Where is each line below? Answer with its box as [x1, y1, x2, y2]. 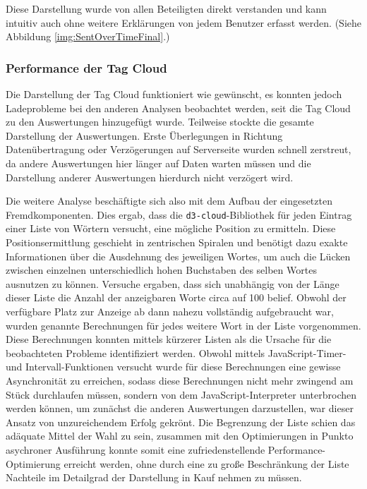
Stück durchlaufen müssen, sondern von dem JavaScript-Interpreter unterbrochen [6, 387, 356, 402]
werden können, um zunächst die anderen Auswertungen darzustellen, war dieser [6, 401, 354, 416]
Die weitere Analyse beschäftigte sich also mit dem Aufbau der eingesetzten [6, 193, 332, 208]
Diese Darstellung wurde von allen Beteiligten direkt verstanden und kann [6, 1, 327, 16]
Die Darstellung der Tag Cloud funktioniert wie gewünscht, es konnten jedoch [6, 87, 342, 101]
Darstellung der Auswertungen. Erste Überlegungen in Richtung [6, 128, 283, 143]
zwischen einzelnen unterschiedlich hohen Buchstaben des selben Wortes [6, 262, 317, 277]
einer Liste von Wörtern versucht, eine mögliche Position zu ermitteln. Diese [6, 221, 336, 236]
